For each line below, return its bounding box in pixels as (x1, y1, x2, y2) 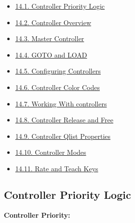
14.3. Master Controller (15, 33, 84, 44)
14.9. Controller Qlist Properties (15, 131, 111, 141)
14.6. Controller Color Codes (15, 82, 100, 92)
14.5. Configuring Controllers (15, 66, 101, 76)
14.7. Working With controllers (15, 98, 107, 108)
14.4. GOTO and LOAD (15, 49, 87, 59)
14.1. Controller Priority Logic (15, 1, 105, 11)
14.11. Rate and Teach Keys (15, 163, 98, 173)
